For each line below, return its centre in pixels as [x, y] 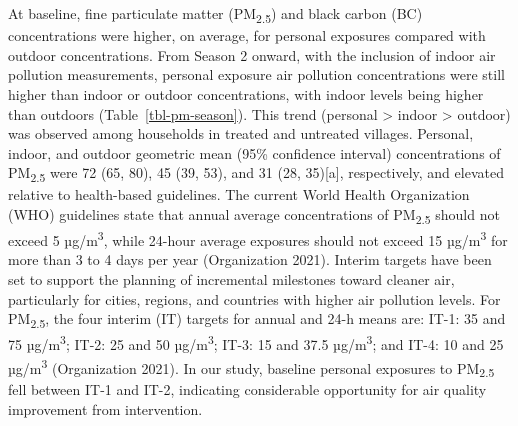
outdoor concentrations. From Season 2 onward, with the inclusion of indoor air [252, 54]
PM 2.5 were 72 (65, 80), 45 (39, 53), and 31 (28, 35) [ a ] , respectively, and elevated [256, 174]
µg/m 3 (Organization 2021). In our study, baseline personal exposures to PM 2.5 [251, 367]
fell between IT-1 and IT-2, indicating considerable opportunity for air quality [247, 389]
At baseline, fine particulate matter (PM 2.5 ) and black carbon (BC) [215, 14]
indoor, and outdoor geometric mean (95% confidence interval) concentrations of [254, 152]
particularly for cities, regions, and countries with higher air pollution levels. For [254, 298]
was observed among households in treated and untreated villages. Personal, [241, 133]
